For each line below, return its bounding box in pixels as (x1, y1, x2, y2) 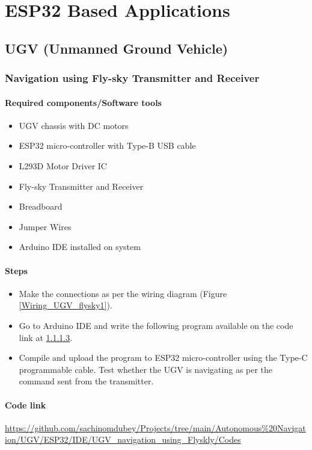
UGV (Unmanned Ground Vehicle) (5, 39, 228, 57)
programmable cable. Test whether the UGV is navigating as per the (19, 363, 273, 375)
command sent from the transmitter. (19, 375, 154, 387)
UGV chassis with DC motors (19, 119, 129, 131)
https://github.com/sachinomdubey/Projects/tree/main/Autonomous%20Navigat (5, 421, 306, 434)
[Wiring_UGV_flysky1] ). (19, 299, 112, 311)
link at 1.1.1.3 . (19, 331, 73, 343)
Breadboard (19, 200, 63, 213)
